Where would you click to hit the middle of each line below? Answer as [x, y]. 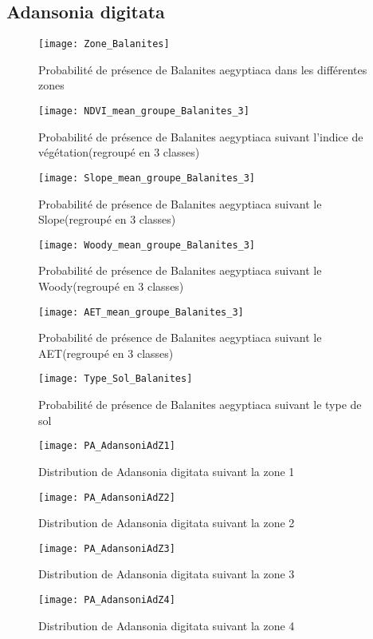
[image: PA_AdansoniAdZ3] [107, 548]
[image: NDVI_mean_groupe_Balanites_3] [144, 111]
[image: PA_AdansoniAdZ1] [107, 446]
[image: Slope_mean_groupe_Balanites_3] [147, 178]
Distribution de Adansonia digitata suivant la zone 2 [167, 523]
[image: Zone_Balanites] [104, 44]
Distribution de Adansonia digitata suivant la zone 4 [167, 625]
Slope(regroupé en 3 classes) [107, 219]
